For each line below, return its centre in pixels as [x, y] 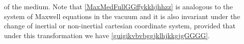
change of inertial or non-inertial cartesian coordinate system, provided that [120, 26]
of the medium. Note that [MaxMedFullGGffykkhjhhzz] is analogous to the [119, 6]
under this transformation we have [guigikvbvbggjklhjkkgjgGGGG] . [107, 35]
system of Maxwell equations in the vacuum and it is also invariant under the [122, 16]
